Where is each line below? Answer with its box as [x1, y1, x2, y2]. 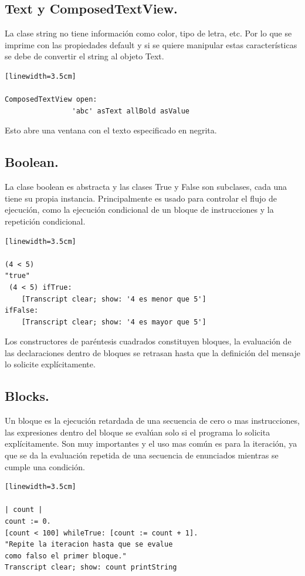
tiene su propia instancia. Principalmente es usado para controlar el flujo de [5, 192, 277, 204]
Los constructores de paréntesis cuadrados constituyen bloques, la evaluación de [5, 335, 292, 347]
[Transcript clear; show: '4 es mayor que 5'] [21, 317, 206, 326]
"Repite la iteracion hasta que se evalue [5, 540, 173, 549]
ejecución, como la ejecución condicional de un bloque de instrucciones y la [5, 203, 274, 216]
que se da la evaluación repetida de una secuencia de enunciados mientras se [5, 449, 279, 461]
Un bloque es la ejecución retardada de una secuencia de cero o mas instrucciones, [5, 414, 300, 427]
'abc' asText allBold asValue [72, 106, 189, 115]
